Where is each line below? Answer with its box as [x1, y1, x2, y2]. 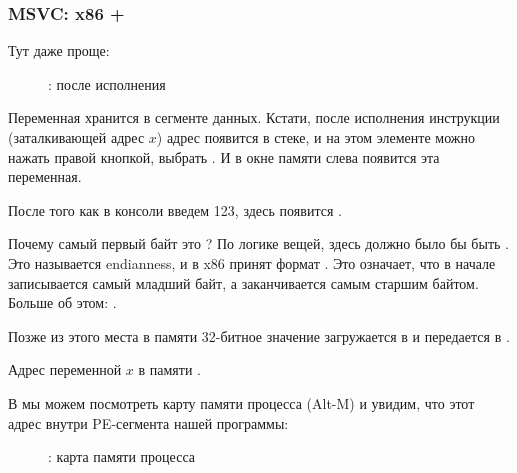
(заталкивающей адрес [8, 127, 145, 147]
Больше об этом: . [8, 292, 117, 313]
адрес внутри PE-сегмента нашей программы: [8, 412, 289, 433]
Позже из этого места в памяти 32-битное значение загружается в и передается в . [8, 325, 510, 346]
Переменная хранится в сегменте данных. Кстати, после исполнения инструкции [8, 107, 500, 128]
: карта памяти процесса [48, 446, 195, 467]
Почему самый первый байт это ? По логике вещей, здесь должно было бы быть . [8, 233, 509, 254]
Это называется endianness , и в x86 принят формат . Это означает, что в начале [8, 252, 496, 273]
